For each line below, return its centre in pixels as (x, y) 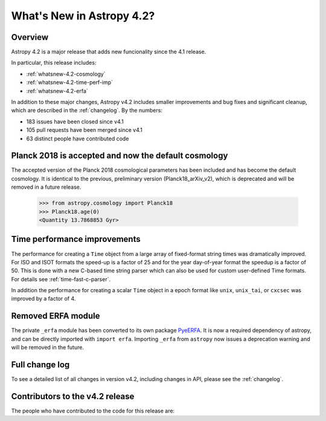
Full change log (40, 364)
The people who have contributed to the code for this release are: (93, 411)
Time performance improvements (76, 239)
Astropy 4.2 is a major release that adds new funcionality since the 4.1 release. (109, 52)
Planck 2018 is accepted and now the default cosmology (120, 156)
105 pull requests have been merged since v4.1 (85, 130)
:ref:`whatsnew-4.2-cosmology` (66, 74)
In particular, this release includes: (54, 63)
